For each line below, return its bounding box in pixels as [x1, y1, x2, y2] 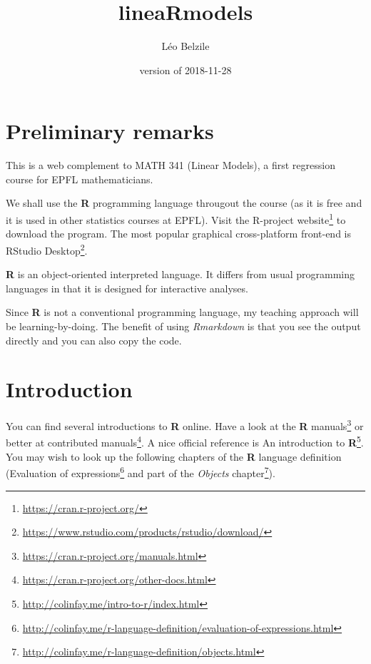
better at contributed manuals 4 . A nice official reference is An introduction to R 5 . [6, 433, 364, 450]
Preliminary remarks [6, 116, 214, 145]
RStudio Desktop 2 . [6, 240, 88, 257]
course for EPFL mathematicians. [6, 171, 153, 186]
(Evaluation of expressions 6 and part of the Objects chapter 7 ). [6, 464, 275, 480]
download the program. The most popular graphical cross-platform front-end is [6, 226, 352, 241]
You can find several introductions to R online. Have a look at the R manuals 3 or [6, 417, 364, 433]
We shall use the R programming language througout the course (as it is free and [6, 195, 362, 210]
